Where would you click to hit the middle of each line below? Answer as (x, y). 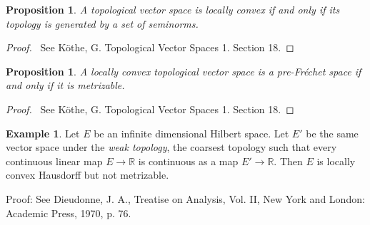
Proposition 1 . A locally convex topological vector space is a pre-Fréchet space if (184, 71)
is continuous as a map (188, 161)
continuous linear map (54, 161)
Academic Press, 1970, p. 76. (69, 213)
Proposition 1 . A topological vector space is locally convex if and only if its (173, 9)
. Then (288, 161)
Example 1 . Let (43, 133)
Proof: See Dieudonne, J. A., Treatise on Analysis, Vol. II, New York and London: (185, 198)
